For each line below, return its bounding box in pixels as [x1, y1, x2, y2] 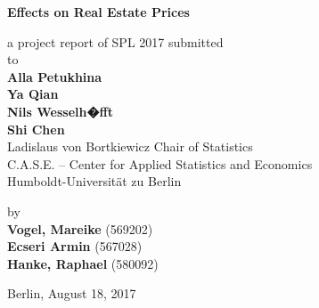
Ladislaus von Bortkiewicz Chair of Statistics [7, 137, 253, 156]
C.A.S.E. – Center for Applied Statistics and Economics [7, 154, 313, 173]
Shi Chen [7, 119, 65, 138]
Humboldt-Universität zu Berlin [7, 172, 182, 190]
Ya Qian [7, 85, 59, 103]
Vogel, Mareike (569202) [7, 219, 153, 238]
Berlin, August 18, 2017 [7, 284, 136, 303]
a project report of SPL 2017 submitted [7, 32, 224, 51]
